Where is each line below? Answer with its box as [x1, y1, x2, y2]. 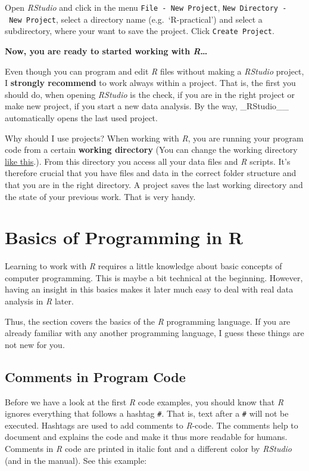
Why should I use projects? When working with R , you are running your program [5, 131, 304, 144]
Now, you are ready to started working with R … [5, 44, 208, 57]
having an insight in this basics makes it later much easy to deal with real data [5, 283, 294, 295]
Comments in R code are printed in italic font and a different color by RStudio [5, 442, 292, 455]
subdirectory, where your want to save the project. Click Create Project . [5, 24, 274, 37]
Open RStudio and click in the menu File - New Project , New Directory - [5, 1, 287, 13]
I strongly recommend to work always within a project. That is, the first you [5, 76, 296, 89]
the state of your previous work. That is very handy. [5, 190, 196, 202]
